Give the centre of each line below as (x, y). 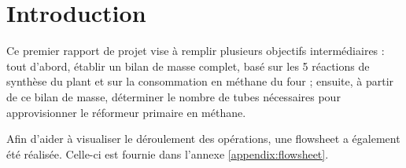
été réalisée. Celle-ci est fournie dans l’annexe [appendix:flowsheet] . (168, 153)
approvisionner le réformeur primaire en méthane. (126, 112)
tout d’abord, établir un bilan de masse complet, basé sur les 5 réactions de (188, 66)
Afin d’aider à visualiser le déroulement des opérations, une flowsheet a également (203, 139)
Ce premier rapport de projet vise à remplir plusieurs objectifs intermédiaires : (196, 51)
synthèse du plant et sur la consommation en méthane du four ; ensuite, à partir (200, 81)
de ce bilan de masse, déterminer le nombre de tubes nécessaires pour (173, 96)
